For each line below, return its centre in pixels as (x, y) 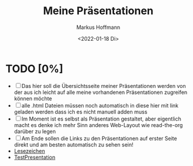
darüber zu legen (35, 131)
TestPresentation (34, 157)
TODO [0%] (34, 69)
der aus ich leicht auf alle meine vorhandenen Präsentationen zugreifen (101, 92)
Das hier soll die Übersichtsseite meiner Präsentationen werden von (104, 86)
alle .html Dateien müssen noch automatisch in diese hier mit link (100, 105)
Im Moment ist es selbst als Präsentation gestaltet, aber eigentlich (102, 119)
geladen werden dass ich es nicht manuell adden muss (81, 112)
